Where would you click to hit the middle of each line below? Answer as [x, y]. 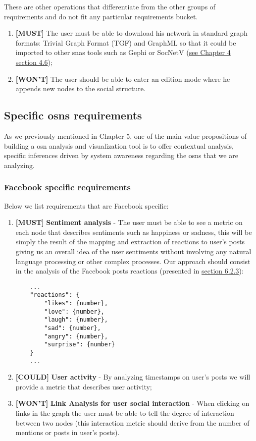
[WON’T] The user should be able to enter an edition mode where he [123, 79]
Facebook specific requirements [67, 187]
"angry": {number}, [76, 336]
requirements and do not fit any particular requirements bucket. [101, 16]
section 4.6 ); [34, 62]
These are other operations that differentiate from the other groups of [110, 6]
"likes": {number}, [76, 303]
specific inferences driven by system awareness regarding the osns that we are [121, 155]
